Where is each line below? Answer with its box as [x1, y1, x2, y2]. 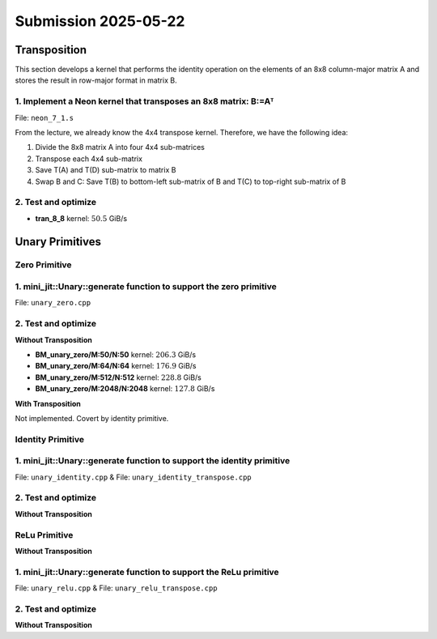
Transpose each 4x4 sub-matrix [35, 154, 143, 164]
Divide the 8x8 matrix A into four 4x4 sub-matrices [35, 143, 206, 152]
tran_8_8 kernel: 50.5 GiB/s [35, 213, 128, 223]
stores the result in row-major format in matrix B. [15, 75, 177, 85]
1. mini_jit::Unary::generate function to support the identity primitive [15, 455, 291, 466]
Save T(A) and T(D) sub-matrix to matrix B [35, 165, 176, 175]
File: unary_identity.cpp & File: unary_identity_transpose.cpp [15, 472, 252, 482]
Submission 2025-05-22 [15, 12, 185, 30]
